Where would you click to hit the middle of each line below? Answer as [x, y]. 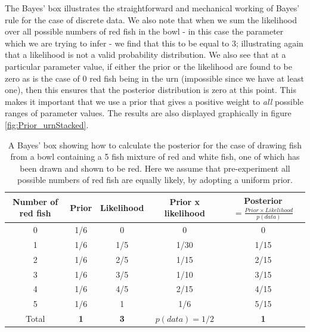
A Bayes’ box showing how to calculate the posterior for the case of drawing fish [155, 145]
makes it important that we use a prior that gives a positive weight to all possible [154, 101]
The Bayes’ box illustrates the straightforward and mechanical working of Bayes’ [152, 8]
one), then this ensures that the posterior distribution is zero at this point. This [151, 90]
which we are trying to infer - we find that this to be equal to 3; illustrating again [154, 43]
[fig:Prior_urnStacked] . [47, 124]
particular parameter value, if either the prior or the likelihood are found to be [148, 66]
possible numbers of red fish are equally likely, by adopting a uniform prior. [155, 180]
